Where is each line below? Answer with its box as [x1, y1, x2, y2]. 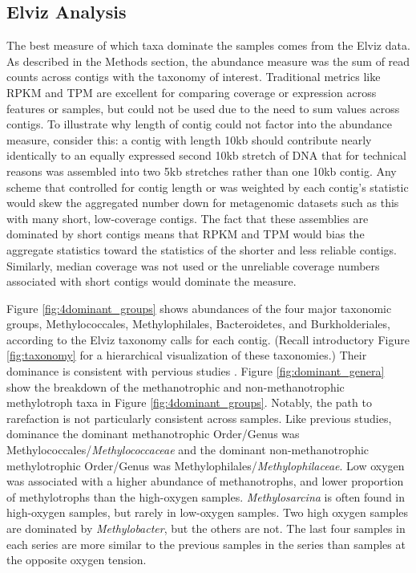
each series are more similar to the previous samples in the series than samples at [6, 535, 406, 552]
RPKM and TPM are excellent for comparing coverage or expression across [6, 83, 377, 100]
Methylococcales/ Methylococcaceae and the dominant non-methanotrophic [6, 441, 370, 458]
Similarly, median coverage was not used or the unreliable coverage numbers [6, 257, 380, 274]
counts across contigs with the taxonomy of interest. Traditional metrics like [6, 68, 381, 85]
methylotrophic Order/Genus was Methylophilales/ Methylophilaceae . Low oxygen [6, 457, 405, 473]
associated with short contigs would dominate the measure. [6, 273, 297, 290]
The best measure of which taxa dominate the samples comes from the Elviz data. [6, 37, 410, 54]
